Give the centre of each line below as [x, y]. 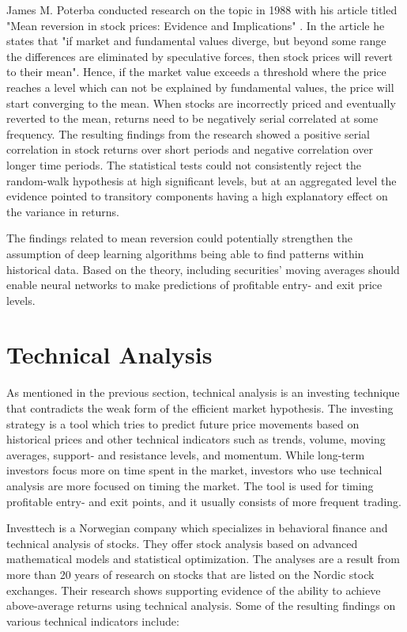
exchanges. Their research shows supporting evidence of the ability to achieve [194, 590]
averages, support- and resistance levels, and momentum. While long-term [186, 454]
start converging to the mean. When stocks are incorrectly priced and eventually [201, 103]
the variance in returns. [63, 211]
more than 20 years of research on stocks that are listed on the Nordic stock [190, 574]
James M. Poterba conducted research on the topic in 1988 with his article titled [202, 10]
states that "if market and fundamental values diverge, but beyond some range [196, 41]
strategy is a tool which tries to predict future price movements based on [183, 423]
